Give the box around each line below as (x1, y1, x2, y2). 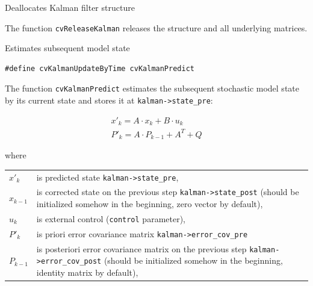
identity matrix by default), (36, 266, 138, 279)
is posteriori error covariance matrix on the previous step (36, 242, 247, 255)
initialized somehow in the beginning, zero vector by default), (36, 197, 263, 210)
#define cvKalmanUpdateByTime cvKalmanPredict (5, 64, 194, 73)
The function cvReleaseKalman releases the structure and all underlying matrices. (5, 21, 308, 34)
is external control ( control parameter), (36, 212, 186, 225)
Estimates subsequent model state (5, 42, 130, 54)
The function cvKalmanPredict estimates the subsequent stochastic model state (5, 82, 299, 95)
